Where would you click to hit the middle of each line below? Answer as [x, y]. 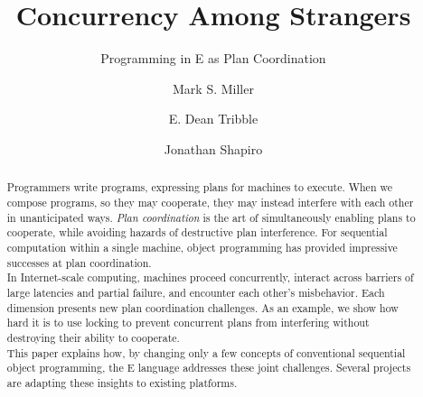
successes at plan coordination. [79, 262]
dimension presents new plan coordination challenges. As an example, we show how [202, 307]
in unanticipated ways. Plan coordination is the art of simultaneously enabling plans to [211, 217]
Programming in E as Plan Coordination [213, 58]
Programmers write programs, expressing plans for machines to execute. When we [200, 187]
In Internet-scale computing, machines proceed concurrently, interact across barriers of [210, 277]
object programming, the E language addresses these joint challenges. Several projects [209, 368]
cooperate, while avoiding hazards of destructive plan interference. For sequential [197, 232]
